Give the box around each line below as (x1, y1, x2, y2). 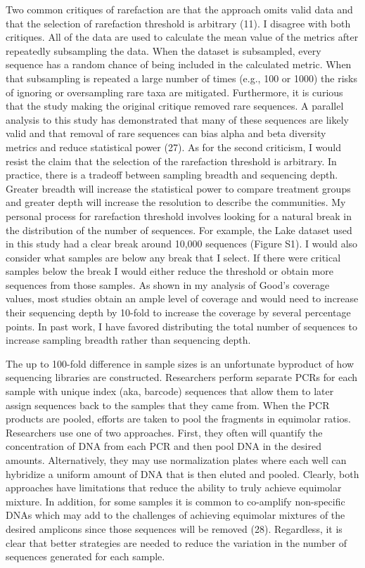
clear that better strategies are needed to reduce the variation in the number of (6, 535, 347, 550)
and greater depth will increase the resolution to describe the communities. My (6, 195, 346, 209)
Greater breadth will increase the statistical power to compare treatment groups (6, 181, 351, 195)
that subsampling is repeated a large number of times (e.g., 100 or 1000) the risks (6, 70, 357, 85)
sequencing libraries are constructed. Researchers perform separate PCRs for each (6, 370, 358, 385)
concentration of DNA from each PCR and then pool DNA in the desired (6, 439, 321, 453)
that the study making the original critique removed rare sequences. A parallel (6, 98, 344, 113)
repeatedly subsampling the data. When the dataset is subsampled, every (6, 43, 321, 58)
